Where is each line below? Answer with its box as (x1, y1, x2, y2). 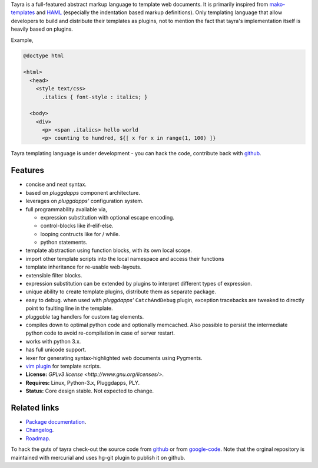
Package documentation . (25, 418, 87, 426)
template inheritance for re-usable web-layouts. (25, 263, 142, 271)
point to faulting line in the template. (25, 305, 113, 312)
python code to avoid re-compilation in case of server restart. (25, 329, 175, 336)
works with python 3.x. (25, 338, 81, 345)
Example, (11, 36, 34, 44)
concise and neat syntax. (25, 181, 87, 188)
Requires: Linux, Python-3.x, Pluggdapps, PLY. (25, 379, 140, 386)
